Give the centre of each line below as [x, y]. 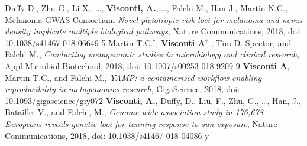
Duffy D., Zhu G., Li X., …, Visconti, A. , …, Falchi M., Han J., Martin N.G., [146, 8]
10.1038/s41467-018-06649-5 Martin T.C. [79, 42]
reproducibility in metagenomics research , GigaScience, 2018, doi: [122, 89]
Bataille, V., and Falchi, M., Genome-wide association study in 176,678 [134, 112]
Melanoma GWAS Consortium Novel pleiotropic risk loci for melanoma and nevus [153, 19]
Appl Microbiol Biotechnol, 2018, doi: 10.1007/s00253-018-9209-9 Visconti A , [147, 65]
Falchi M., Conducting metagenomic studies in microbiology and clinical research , [152, 54]
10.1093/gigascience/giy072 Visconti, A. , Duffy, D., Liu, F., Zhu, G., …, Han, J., [153, 100]
